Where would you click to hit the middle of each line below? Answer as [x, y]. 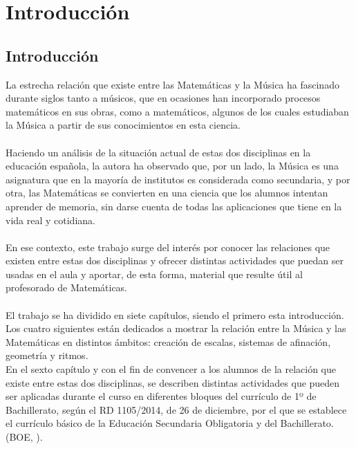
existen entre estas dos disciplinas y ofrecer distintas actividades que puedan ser [175, 260]
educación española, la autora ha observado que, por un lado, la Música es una [172, 166]
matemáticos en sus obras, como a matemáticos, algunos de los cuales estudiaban [177, 111]
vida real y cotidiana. [50, 220]
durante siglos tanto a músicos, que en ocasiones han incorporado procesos [163, 98]
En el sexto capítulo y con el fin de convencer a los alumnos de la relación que [171, 369]
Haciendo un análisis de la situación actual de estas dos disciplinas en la [158, 152]
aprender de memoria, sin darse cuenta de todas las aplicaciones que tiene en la [174, 206]
